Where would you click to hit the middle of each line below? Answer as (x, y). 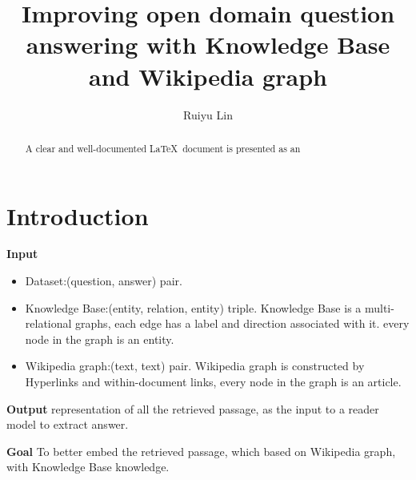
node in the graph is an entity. (100, 339)
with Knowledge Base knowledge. (88, 467)
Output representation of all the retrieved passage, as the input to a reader (193, 408)
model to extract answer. (68, 424)
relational (48, 323)
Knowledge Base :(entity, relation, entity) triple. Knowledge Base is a (193, 307)
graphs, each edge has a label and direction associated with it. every (242, 323)
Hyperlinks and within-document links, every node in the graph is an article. (213, 382)
